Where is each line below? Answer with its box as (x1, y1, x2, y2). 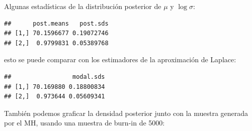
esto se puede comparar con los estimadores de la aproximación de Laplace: (4, 54, 236, 65)
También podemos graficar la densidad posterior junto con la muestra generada (4, 107, 248, 118)
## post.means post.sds (4, 20, 109, 27)
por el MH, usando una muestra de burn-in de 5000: (4, 117, 165, 128)
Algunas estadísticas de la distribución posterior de (4, 1, 161, 11)
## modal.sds (4, 73, 105, 80)
